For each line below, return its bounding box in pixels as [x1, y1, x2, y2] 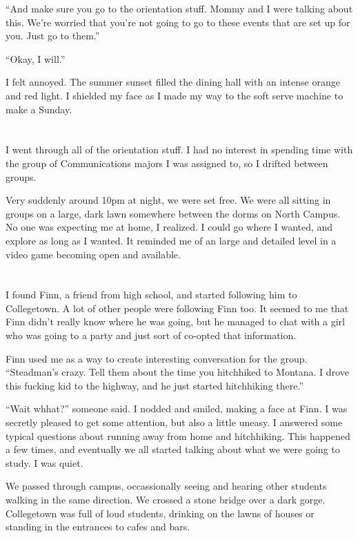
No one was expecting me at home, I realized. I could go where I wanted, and [6, 220, 333, 234]
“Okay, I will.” [6, 51, 66, 66]
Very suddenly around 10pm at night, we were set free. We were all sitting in [6, 193, 331, 207]
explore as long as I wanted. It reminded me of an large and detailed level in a [6, 233, 337, 247]
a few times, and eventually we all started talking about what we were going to [6, 442, 340, 457]
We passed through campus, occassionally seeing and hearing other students [6, 479, 327, 493]
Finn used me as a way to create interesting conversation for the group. [6, 351, 308, 365]
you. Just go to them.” [6, 28, 100, 43]
